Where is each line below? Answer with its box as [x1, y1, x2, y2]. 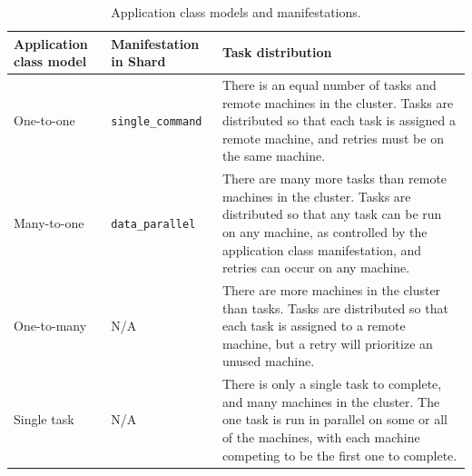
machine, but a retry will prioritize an [221, 333, 433, 352]
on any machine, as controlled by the [221, 223, 428, 242]
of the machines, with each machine [221, 428, 420, 447]
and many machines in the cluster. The [221, 392, 440, 411]
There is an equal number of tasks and [221, 75, 437, 94]
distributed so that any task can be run [221, 204, 442, 223]
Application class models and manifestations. [111, 3, 361, 21]
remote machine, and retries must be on [221, 128, 444, 147]
